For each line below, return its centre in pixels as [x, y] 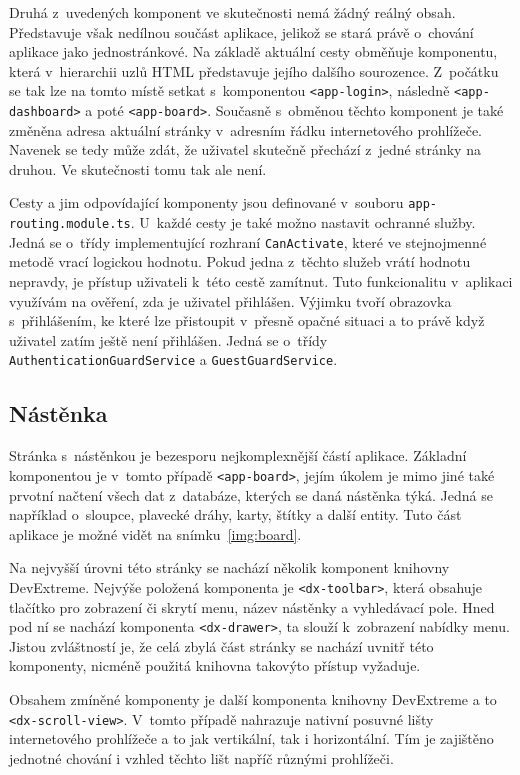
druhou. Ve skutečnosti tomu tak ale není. [138, 168]
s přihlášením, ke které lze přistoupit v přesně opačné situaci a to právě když [247, 320]
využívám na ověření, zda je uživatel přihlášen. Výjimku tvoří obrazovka [230, 300]
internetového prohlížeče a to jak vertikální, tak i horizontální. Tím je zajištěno [251, 738]
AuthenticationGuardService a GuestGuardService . [173, 359]
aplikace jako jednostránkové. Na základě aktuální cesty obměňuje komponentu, [253, 51]
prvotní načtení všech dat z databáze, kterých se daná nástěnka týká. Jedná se [251, 494]
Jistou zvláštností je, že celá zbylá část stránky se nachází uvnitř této [221, 645]
